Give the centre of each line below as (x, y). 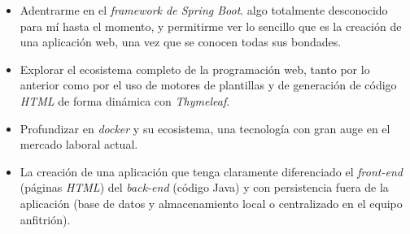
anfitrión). (45, 219)
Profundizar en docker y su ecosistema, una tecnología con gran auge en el (205, 128)
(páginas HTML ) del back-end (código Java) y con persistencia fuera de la (204, 187)
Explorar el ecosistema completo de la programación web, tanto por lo (195, 69)
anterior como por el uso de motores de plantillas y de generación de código (208, 85)
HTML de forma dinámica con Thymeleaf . (125, 100)
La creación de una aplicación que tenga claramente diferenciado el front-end (211, 171)
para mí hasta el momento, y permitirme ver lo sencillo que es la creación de (211, 26)
